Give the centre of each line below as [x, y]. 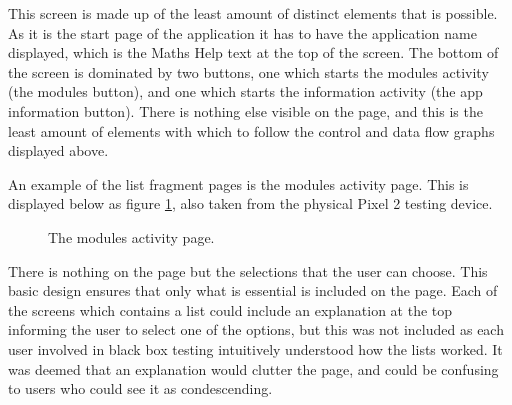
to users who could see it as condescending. [140, 388]
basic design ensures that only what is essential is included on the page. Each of [253, 290]
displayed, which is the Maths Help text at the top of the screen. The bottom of [253, 52]
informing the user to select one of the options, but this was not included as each [256, 329]
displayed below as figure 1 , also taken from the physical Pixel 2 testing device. [250, 203]
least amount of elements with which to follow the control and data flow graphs [251, 130]
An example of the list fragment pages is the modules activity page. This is [238, 183]
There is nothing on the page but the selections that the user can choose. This [248, 270]
